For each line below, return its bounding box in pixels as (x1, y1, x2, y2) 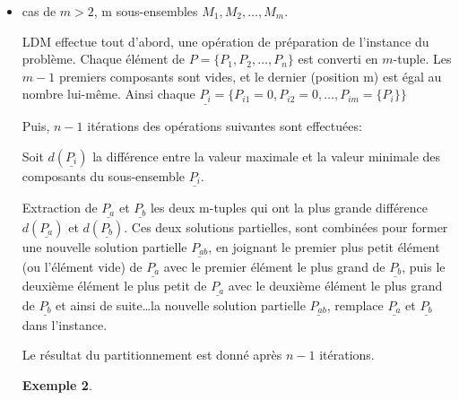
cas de (22, 2, 56, 20)
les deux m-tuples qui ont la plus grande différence (150, 198, 429, 217)
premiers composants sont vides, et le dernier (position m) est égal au (58, 66, 442, 85)
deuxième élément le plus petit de (22, 276, 207, 295)
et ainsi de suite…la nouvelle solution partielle (56, 296, 306, 314)
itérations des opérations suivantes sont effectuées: (87, 117, 362, 135)
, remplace (326, 296, 384, 314)
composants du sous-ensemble (22, 166, 185, 185)
